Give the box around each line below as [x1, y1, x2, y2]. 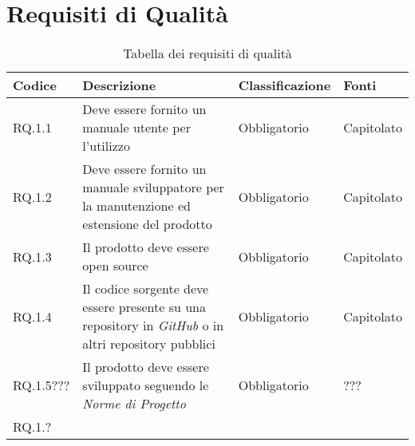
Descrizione [82, 76, 156, 95]
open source [82, 256, 148, 275]
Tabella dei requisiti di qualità [123, 44, 292, 63]
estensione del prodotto [82, 215, 212, 234]
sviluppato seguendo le [82, 376, 209, 395]
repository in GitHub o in [82, 316, 224, 335]
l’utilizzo [82, 136, 130, 156]
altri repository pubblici [82, 334, 215, 353]
